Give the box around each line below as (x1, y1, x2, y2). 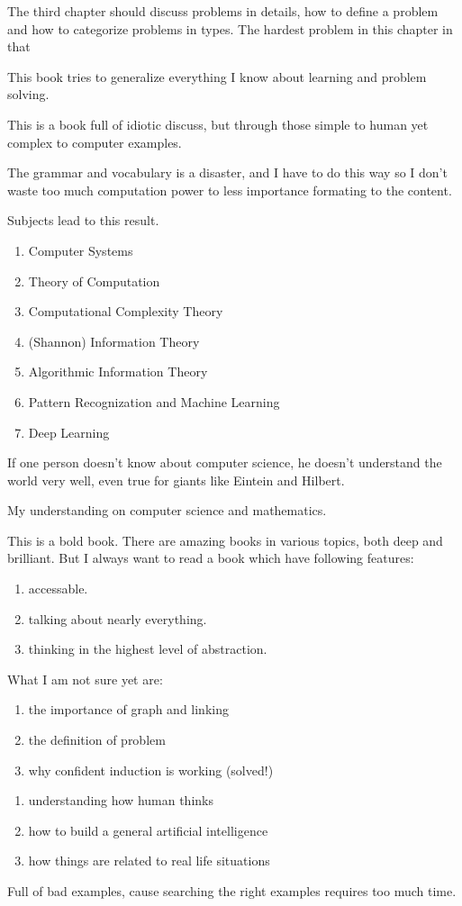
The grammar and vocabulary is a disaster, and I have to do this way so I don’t (7, 163, 448, 182)
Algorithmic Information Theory (28, 362, 208, 381)
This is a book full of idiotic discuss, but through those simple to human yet (7, 114, 429, 133)
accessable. (28, 579, 88, 598)
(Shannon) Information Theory (28, 331, 200, 350)
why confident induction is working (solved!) (28, 760, 274, 779)
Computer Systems (28, 240, 133, 259)
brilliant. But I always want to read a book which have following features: (7, 548, 414, 567)
